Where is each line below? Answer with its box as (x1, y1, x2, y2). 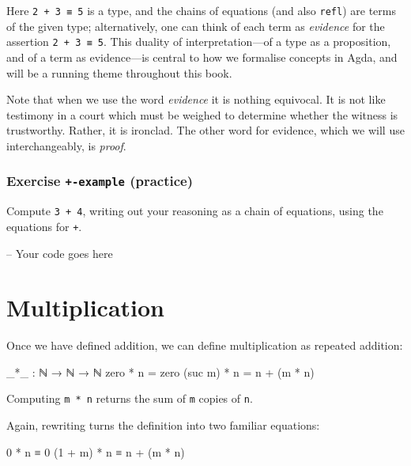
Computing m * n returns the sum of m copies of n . (6, 390, 253, 407)
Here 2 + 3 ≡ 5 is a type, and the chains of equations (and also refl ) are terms (6, 2, 396, 18)
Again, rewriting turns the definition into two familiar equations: (6, 417, 320, 434)
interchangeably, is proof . (6, 137, 126, 153)
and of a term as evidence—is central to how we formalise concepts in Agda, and (6, 48, 398, 65)
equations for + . (6, 218, 82, 234)
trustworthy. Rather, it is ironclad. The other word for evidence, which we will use (6, 122, 405, 138)
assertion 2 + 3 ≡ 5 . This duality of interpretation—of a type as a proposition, (6, 33, 391, 50)
